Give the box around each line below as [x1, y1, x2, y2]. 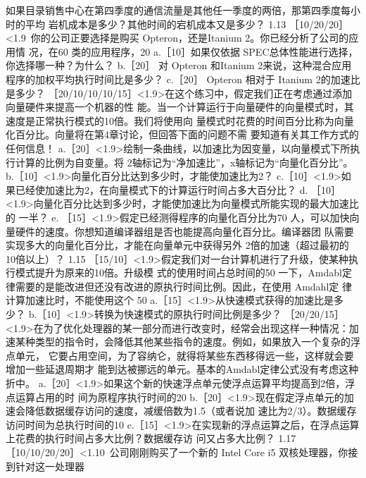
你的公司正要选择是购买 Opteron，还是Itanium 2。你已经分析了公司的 [30, 30, 349, 45]
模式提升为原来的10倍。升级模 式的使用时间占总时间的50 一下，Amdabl [15, 265, 342, 280]
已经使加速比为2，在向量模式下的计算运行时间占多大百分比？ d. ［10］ [15, 182, 341, 197]
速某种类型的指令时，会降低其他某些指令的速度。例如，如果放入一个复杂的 [6, 334, 351, 349]
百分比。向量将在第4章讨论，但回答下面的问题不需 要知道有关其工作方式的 [15, 127, 359, 142]
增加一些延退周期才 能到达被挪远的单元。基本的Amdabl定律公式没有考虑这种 [6, 362, 359, 376]
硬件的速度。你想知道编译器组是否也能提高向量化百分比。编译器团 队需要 [15, 223, 354, 238]
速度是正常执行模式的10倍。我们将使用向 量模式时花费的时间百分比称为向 [6, 113, 344, 128]
